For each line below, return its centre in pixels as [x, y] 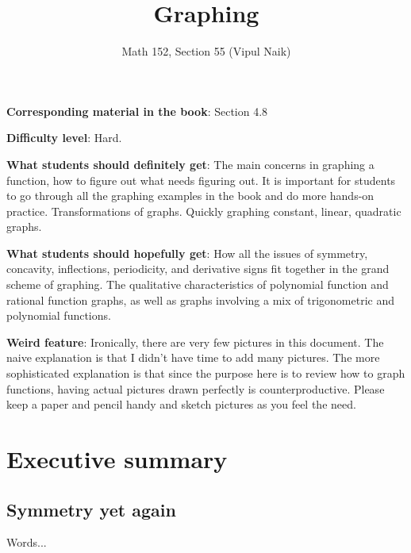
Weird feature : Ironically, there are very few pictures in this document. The [195, 342]
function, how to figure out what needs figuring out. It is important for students [201, 180]
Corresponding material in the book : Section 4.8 [137, 111]
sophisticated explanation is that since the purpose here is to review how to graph [206, 373]
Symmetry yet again [91, 509]
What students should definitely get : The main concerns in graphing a [190, 164]
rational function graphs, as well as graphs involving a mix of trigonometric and [200, 300]
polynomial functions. [59, 315]
